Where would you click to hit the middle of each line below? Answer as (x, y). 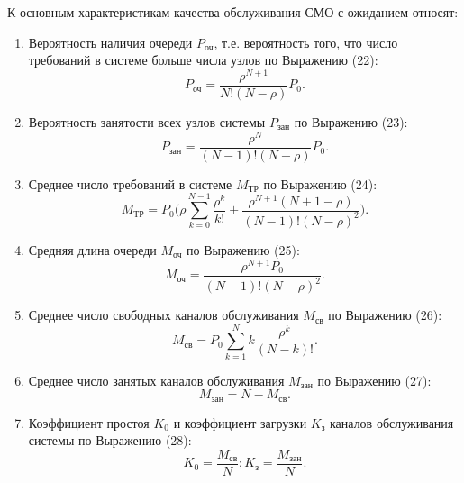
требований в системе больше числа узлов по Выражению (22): (203, 60)
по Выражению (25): (243, 249)
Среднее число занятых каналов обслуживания (156, 380)
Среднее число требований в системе (130, 183)
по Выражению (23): (351, 121)
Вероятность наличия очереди (110, 42)
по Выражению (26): (385, 315)
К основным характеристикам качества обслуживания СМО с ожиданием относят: (233, 12)
